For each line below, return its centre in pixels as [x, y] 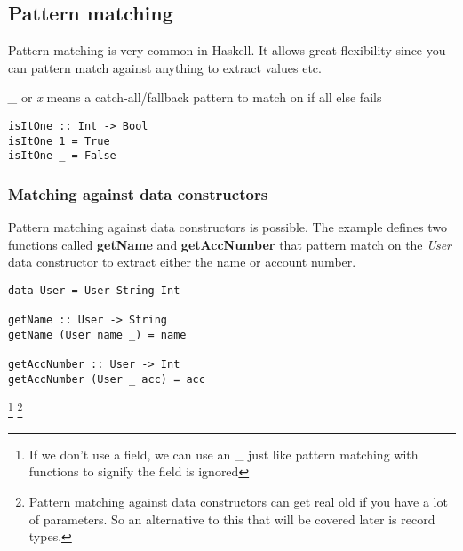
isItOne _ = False [62, 156]
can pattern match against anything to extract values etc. [165, 67]
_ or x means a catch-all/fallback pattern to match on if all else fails [195, 97]
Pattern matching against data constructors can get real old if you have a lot [238, 501]
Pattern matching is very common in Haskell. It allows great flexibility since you [227, 50]
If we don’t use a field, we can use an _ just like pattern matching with [224, 454]
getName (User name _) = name [97, 335]
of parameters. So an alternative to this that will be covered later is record [232, 519]
